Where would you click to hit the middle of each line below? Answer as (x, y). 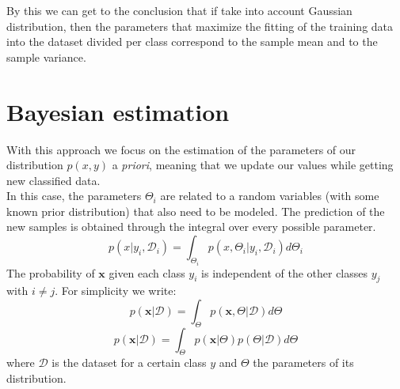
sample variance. (46, 57)
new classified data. (53, 180)
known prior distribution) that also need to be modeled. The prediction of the (196, 211)
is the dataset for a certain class (129, 363)
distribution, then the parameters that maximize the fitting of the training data (200, 26)
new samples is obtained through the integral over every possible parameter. (191, 227)
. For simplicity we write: (116, 291)
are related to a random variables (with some (270, 196)
